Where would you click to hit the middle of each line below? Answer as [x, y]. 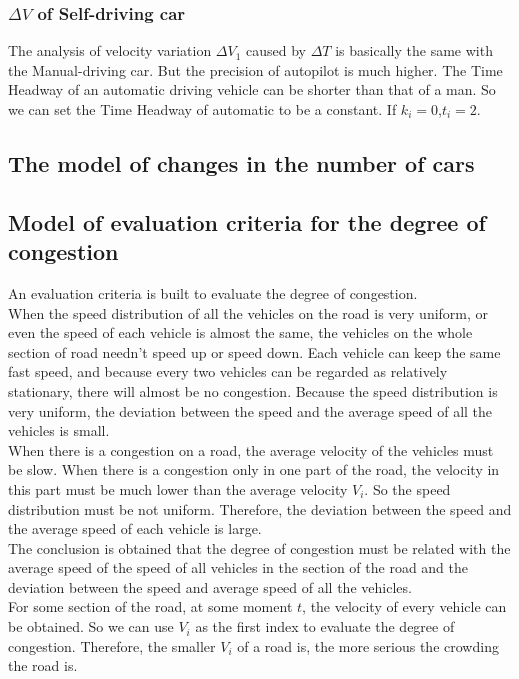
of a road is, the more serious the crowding [368, 645]
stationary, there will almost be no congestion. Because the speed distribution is [253, 390]
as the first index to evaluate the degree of [325, 626]
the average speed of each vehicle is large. [135, 528]
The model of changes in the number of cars [241, 162]
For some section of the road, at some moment [150, 606]
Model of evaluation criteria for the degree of [247, 221]
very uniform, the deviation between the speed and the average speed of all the [250, 410]
